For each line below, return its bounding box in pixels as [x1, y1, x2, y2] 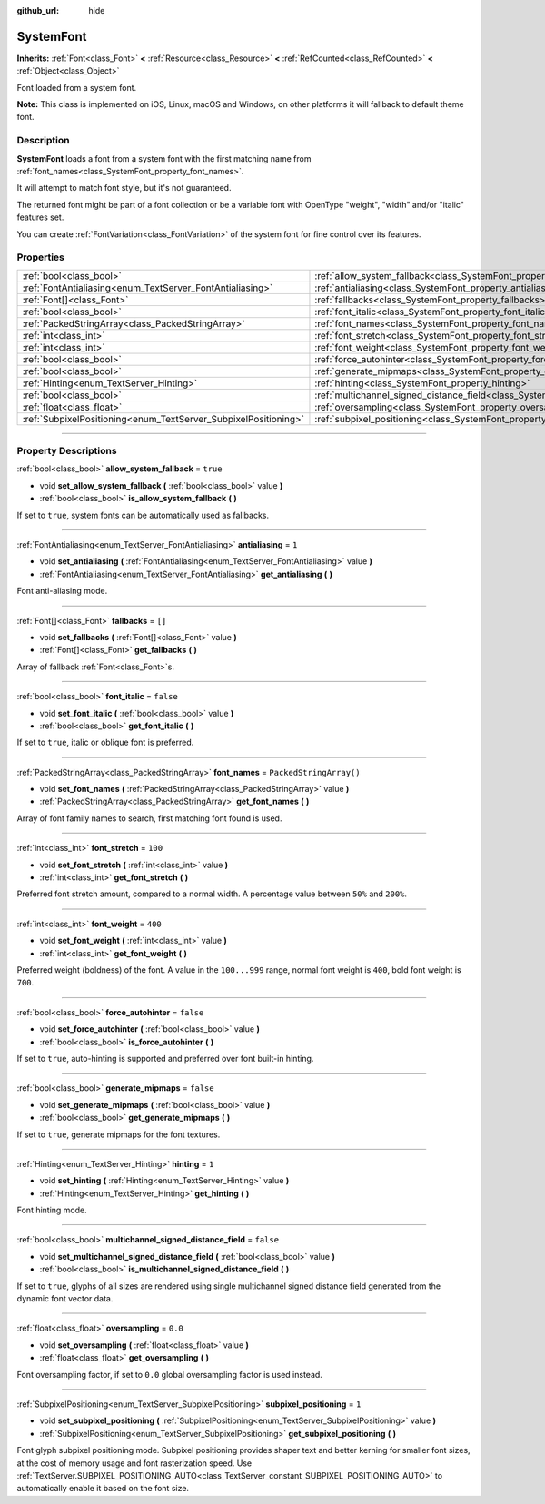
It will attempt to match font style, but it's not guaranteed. [16, 183, 232, 193]
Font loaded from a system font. [16, 82, 137, 93]
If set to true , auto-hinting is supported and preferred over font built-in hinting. [16, 1053, 314, 1064]
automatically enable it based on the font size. [16, 1483, 190, 1494]
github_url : [16, 5, 59, 15]
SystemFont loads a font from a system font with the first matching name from [16, 153, 312, 163]
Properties [16, 251, 65, 263]
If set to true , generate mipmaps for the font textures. [16, 1129, 221, 1140]
